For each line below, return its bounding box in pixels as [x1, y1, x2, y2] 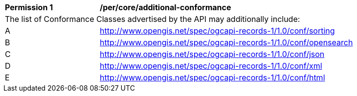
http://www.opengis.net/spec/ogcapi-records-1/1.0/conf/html [100, 73, 325, 82]
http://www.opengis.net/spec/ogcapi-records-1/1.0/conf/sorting [100, 26, 335, 36]
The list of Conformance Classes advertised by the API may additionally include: [5, 14, 300, 24]
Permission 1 [5, 2, 53, 12]
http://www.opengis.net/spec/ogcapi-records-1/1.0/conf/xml [100, 61, 322, 71]
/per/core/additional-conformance [100, 2, 231, 12]
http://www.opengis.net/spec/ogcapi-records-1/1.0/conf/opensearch [100, 38, 353, 47]
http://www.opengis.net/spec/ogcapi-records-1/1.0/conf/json [100, 49, 325, 59]
